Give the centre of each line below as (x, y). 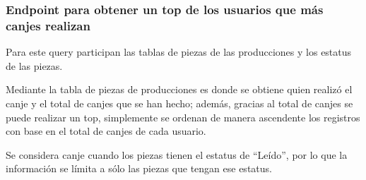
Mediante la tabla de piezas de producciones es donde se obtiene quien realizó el (179, 89)
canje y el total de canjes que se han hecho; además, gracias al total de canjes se (179, 103)
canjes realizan (48, 25)
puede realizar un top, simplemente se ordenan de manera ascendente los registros (183, 117)
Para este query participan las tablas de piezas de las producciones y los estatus (179, 52)
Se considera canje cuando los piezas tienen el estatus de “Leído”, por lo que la (177, 154)
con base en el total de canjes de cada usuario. (106, 131)
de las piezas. (34, 65)
